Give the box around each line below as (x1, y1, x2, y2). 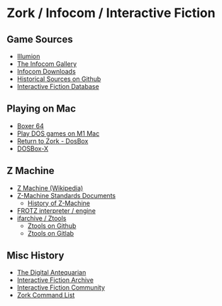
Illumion (16, 52, 40, 60)
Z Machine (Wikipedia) (16, 183, 84, 192)
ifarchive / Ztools (16, 214, 67, 222)
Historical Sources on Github (16, 75, 101, 83)
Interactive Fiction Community (16, 283, 106, 292)
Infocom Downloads (16, 67, 76, 75)
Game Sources (6, 33, 73, 45)
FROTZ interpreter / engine (16, 206, 96, 214)
